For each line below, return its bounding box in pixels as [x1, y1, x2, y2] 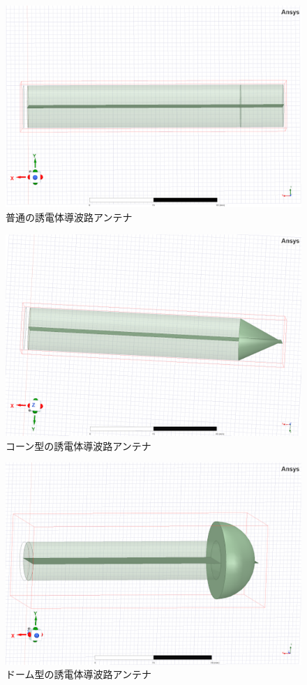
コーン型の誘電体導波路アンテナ [6, 438, 151, 453]
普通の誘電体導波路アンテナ [6, 209, 133, 224]
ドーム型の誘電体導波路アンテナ [6, 667, 152, 682]
